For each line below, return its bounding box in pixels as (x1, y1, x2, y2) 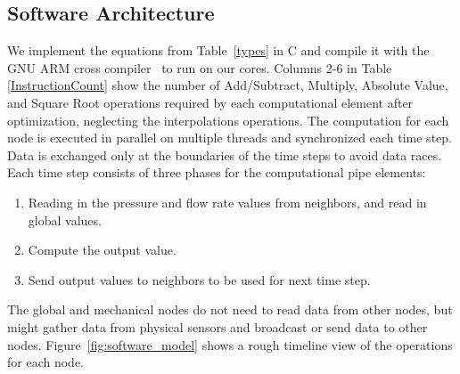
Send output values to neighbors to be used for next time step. (28, 270, 371, 289)
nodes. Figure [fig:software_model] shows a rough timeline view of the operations (7, 335, 453, 354)
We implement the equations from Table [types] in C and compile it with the (7, 41, 430, 60)
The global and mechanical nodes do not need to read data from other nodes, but (7, 300, 453, 319)
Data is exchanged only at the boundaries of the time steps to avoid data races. (7, 145, 442, 164)
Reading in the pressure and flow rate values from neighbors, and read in (28, 192, 427, 211)
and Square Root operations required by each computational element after (7, 93, 414, 111)
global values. (28, 210, 102, 229)
